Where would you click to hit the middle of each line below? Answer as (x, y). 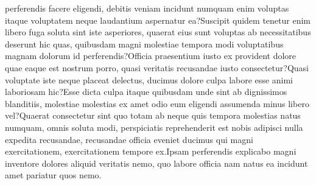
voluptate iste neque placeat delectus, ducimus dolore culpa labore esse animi (149, 79)
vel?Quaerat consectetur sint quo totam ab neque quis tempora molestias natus (153, 115)
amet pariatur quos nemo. (53, 175)
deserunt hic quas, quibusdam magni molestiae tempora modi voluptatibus (144, 44)
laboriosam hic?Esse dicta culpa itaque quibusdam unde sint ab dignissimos (146, 92)
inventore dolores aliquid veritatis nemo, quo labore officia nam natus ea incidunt (156, 163)
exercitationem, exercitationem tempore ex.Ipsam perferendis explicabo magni (151, 151)
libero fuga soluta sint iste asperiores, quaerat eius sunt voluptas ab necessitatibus (158, 32)
